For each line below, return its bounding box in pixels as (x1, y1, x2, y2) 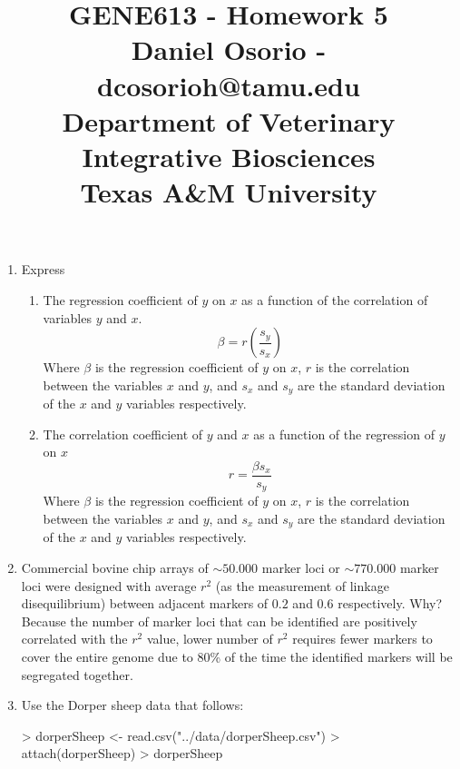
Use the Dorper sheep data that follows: (21, 695, 244, 715)
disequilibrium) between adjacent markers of (21, 594, 269, 613)
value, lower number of (146, 629, 273, 648)
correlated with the (21, 629, 128, 648)
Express (21, 260, 65, 279)
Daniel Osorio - (131, 31, 327, 68)
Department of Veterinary (62, 102, 396, 139)
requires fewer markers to (292, 629, 433, 648)
